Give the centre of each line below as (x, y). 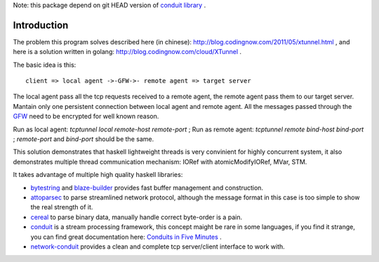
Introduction (41, 25)
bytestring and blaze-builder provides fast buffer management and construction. (147, 188)
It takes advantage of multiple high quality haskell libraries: (98, 175)
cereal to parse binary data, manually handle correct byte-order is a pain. (136, 217)
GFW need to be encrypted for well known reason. (86, 117)
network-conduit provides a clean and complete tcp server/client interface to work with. (158, 247)
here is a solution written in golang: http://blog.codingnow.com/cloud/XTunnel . (127, 52)
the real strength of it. (62, 207)
